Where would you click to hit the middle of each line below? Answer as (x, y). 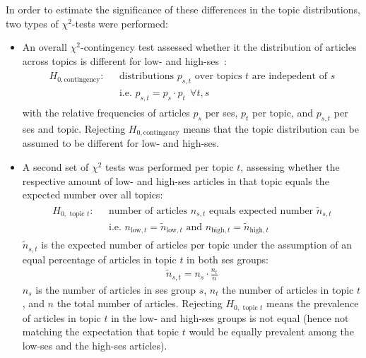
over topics (218, 77)
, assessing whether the (290, 166)
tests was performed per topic (170, 166)
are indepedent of (289, 77)
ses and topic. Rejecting (74, 128)
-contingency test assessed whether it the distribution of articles (218, 47)
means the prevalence (313, 303)
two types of (32, 23)
